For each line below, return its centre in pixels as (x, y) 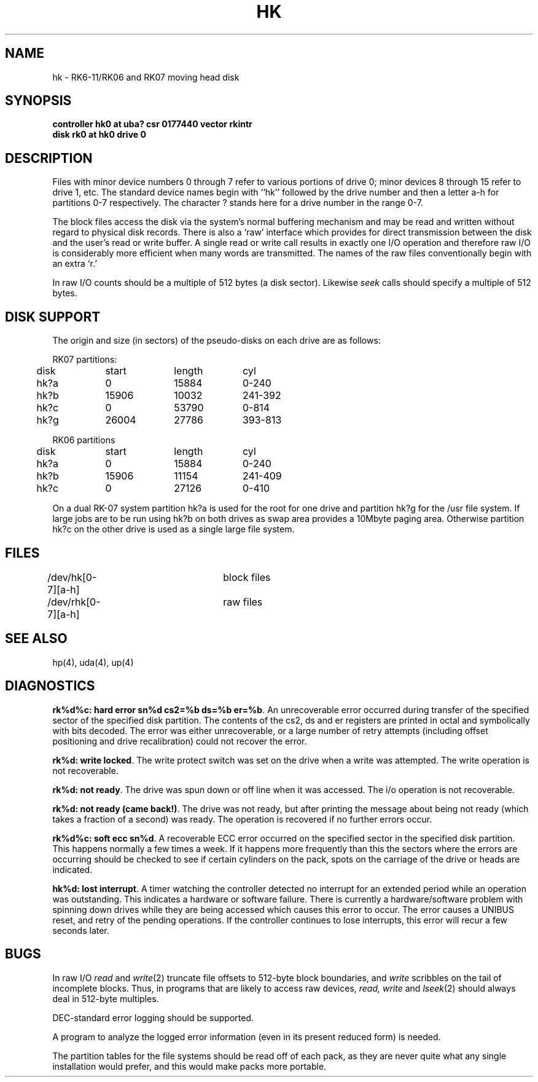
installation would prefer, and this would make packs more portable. (189, 1066)
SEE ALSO (36, 639)
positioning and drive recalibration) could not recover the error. (180, 741)
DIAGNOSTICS (50, 686)
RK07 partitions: (85, 360)
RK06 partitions (84, 440)
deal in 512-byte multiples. (106, 998)
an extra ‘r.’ (75, 264)
